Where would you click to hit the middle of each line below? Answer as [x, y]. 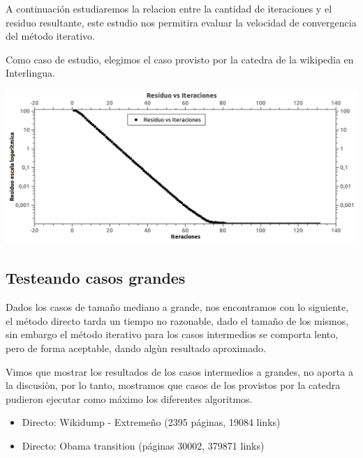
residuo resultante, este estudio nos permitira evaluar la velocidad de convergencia [181, 22]
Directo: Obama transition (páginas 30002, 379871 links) [143, 445]
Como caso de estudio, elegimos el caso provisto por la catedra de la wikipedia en [180, 59]
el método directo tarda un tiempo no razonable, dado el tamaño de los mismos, [177, 320]
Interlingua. [30, 73]
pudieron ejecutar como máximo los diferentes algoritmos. [129, 398]
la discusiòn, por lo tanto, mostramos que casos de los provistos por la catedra [173, 385]
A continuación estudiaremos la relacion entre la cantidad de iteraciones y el [169, 8]
